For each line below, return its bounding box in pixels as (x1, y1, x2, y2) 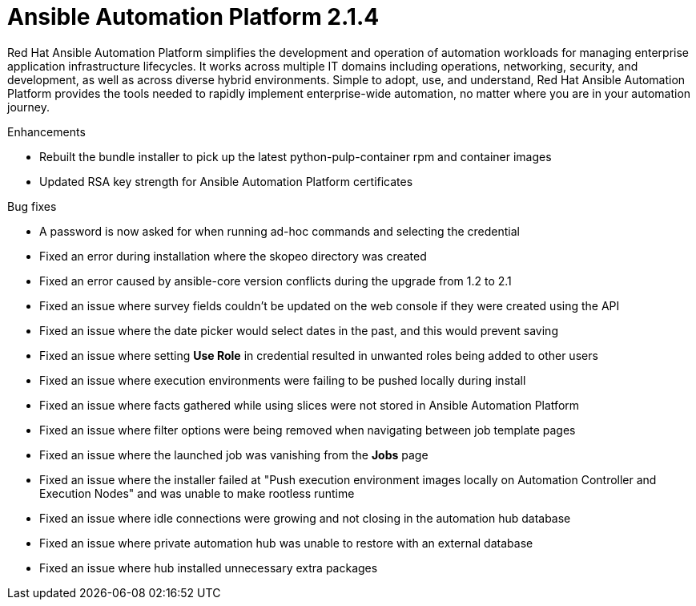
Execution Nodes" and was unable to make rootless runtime (39, 486, 355, 500)
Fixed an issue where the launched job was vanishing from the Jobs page (39, 447, 428, 462)
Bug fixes (7, 199, 57, 213)
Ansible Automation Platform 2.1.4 (7, 3, 380, 30)
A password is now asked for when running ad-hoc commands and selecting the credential (39, 224, 520, 238)
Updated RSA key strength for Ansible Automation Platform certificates (39, 174, 413, 188)
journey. (7, 99, 50, 114)
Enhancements (7, 124, 86, 139)
